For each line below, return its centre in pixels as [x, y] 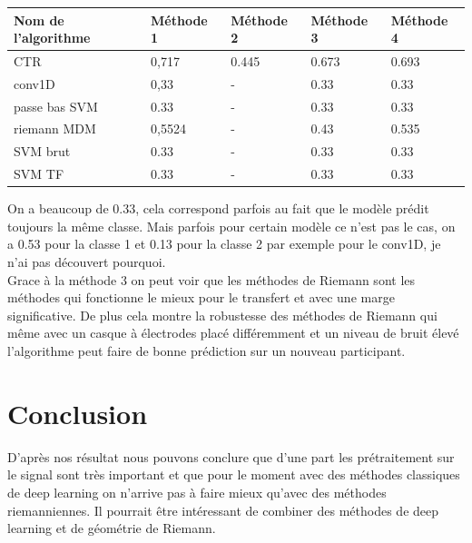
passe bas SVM [56, 106]
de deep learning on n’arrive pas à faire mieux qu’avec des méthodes [197, 492]
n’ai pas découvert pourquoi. [87, 262]
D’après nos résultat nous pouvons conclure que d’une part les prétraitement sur [231, 456]
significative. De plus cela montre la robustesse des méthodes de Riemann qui [222, 315]
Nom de [39, 20]
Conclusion [78, 413]
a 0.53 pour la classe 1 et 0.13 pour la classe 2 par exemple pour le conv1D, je [224, 244]
